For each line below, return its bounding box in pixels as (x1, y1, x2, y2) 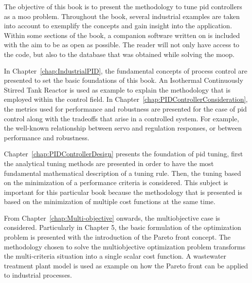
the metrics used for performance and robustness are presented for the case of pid (4, 103, 247, 113)
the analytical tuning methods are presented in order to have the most (4, 158, 214, 168)
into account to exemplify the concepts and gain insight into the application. (4, 20, 232, 31)
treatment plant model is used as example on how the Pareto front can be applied (4, 260, 248, 270)
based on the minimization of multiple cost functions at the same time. (4, 196, 216, 207)
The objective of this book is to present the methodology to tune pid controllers (4, 1, 242, 11)
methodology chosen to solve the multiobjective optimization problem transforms (4, 241, 246, 251)
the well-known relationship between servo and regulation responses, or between (4, 123, 242, 133)
